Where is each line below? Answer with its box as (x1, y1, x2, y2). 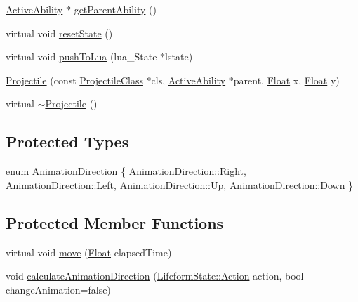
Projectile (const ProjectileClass (6, 72, 143, 87)
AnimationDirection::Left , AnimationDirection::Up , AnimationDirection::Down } (6, 177, 354, 192)
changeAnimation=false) (6, 282, 111, 296)
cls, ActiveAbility (151, 72, 226, 87)
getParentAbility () (74, 2, 157, 16)
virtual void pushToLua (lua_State (6, 49, 157, 64)
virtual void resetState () (6, 25, 113, 40)
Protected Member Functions (6, 211, 224, 233)
